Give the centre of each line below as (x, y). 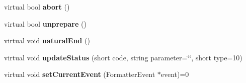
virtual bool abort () (37, 7)
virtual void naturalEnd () (47, 40)
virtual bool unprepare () (45, 23)
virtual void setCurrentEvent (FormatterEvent (80, 74)
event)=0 (175, 74)
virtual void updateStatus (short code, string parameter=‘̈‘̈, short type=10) (123, 57)
